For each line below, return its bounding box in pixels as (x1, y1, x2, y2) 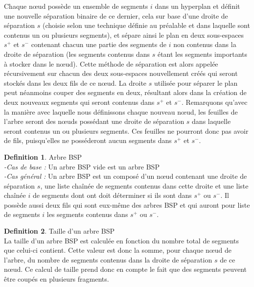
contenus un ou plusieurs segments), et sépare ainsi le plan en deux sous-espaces (4, 29, 244, 40)
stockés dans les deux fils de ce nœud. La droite (4, 77, 147, 88)
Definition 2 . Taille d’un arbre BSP (4, 226, 115, 236)
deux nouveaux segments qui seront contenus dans (4, 96, 155, 107)
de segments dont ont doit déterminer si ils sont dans (32, 190, 192, 200)
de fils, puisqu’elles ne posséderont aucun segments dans (4, 135, 172, 145)
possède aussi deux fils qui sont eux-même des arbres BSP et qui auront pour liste (4, 199, 250, 210)
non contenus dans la (173, 39, 236, 49)
